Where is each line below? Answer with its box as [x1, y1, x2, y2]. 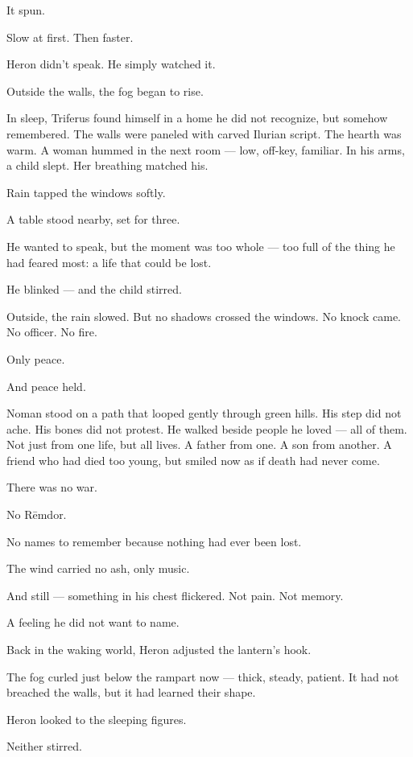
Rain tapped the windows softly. [6, 183, 166, 200]
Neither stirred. [6, 738, 82, 755]
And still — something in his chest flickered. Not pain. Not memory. [6, 586, 344, 603]
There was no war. [6, 479, 97, 496]
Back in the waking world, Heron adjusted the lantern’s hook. [6, 641, 312, 658]
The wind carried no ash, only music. [6, 560, 190, 577]
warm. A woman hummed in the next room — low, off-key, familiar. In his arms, [6, 141, 405, 158]
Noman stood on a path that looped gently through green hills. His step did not [6, 405, 402, 422]
